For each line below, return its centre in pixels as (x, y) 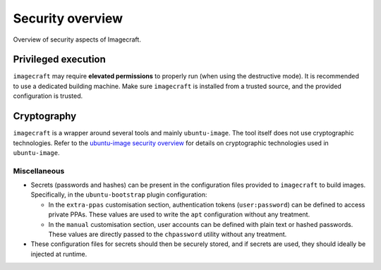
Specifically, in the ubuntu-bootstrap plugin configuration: (119, 195)
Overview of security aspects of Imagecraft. (77, 39)
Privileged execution (59, 60)
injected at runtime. (59, 254)
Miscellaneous (39, 171)
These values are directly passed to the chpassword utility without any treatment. (168, 234)
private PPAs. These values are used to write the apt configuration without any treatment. (179, 214)
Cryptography (45, 116)
